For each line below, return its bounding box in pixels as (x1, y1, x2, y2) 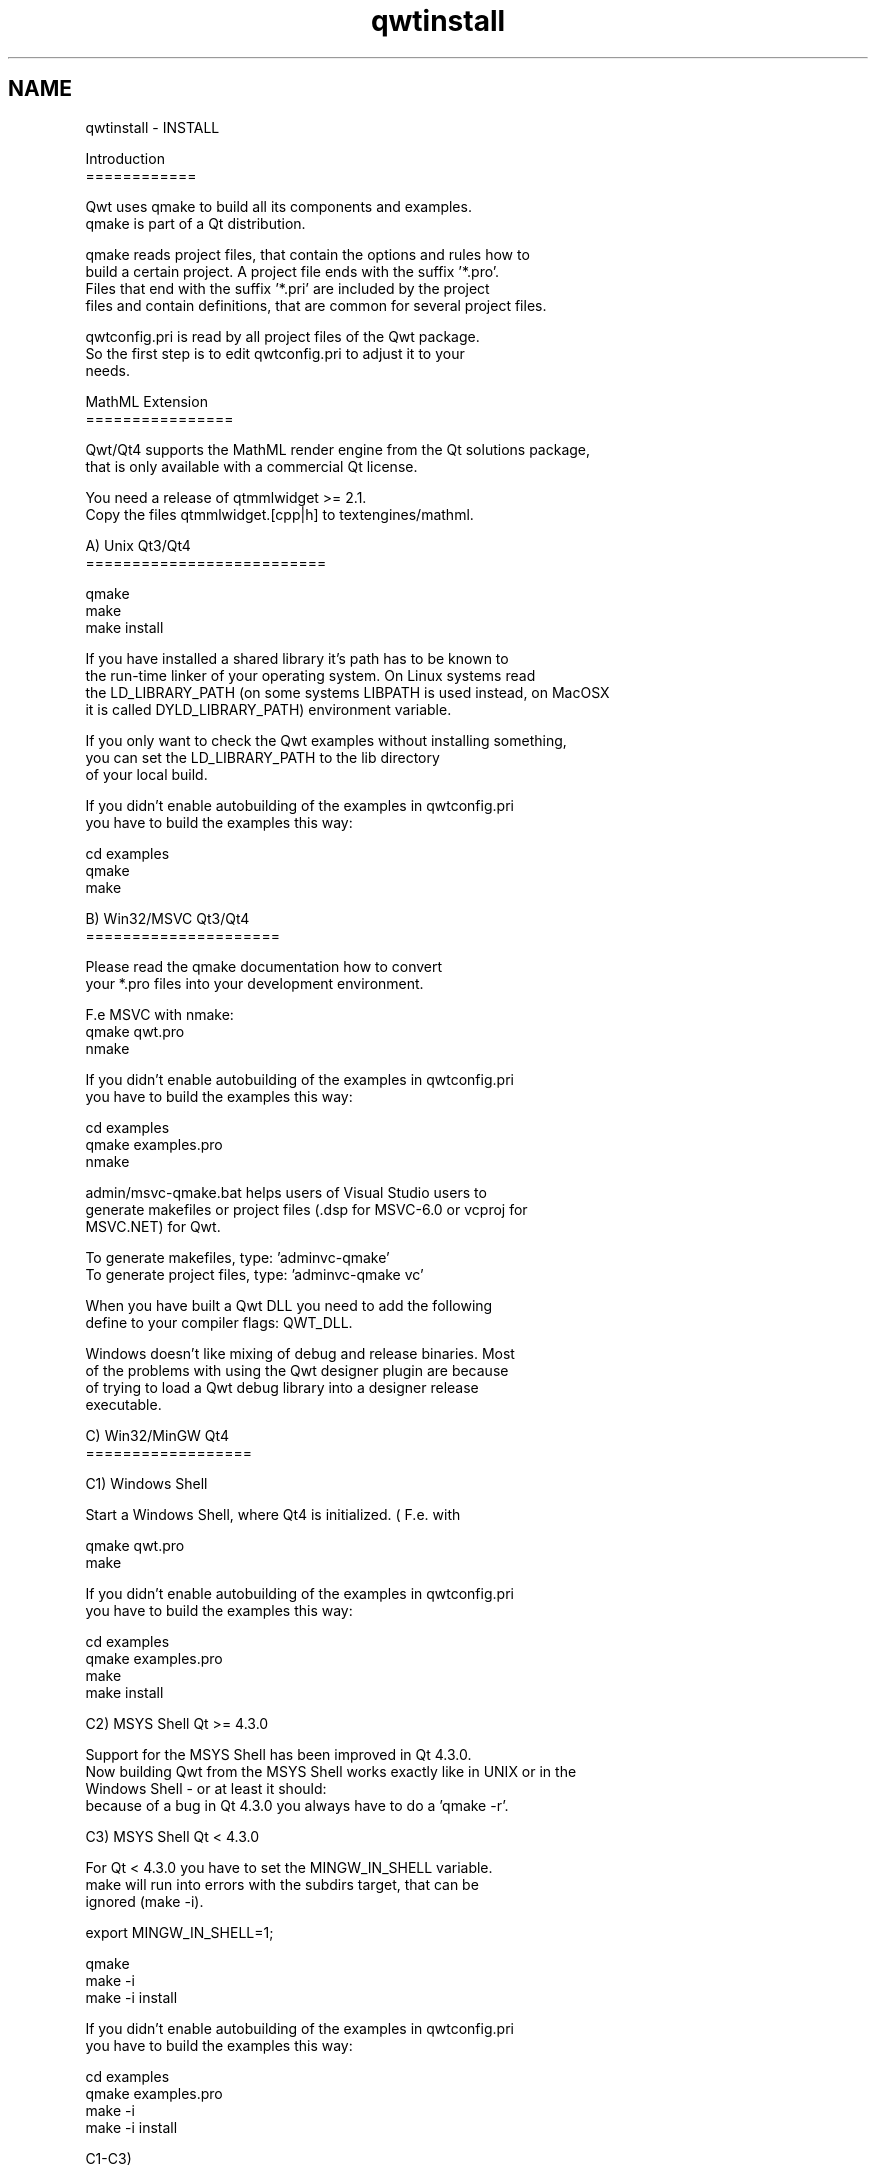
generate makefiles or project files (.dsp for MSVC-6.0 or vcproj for (85, 1200, 528, 1218)
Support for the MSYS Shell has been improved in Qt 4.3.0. (85, 1745, 472, 1763)
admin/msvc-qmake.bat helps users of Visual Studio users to (85, 1183, 487, 1201)
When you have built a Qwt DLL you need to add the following (85, 1296, 493, 1314)
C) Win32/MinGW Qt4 (85, 1426, 229, 1444)
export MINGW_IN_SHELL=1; (85, 1923, 274, 1941)
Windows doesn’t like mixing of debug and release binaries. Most (85, 1344, 515, 1362)
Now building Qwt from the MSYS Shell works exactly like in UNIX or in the (85, 1762, 577, 1780)
